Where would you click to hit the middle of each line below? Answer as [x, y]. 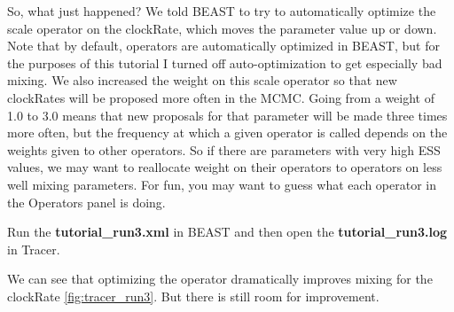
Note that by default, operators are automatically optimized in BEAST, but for [223, 46]
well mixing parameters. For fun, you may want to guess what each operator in [222, 184]
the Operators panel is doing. [86, 202]
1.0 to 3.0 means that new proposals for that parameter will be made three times [227, 115]
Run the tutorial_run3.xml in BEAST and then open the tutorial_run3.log [227, 232]
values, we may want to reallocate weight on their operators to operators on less [225, 167]
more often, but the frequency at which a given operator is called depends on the [227, 133]
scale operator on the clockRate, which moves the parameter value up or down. [222, 28]
